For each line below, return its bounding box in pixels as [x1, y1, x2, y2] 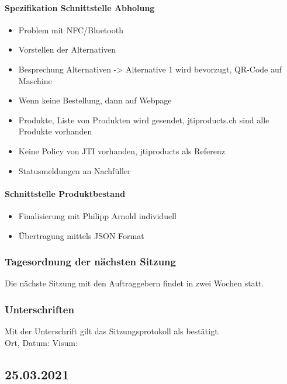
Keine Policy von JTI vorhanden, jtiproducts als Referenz [18, 144, 226, 157]
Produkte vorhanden [18, 125, 92, 137]
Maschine [18, 74, 52, 87]
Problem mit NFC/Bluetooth [18, 23, 123, 36]
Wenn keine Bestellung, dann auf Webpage [18, 94, 172, 106]
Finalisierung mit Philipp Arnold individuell [18, 209, 177, 222]
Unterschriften [5, 302, 74, 316]
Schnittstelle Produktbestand [5, 187, 126, 199]
